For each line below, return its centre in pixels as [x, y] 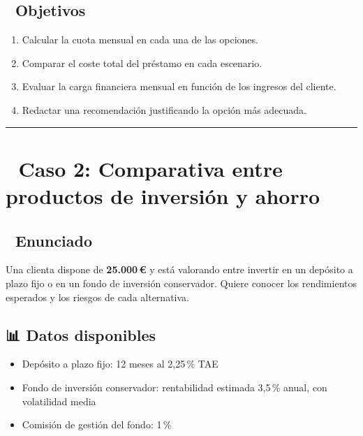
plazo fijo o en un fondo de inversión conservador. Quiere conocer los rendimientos [181, 283]
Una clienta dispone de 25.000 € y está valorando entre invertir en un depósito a [179, 269]
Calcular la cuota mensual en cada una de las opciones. [140, 39]
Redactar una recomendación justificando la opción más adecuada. [164, 109]
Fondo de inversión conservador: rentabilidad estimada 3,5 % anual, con [175, 387]
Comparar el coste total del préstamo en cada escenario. [142, 63]
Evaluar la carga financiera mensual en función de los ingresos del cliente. [179, 86]
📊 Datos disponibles [81, 334]
